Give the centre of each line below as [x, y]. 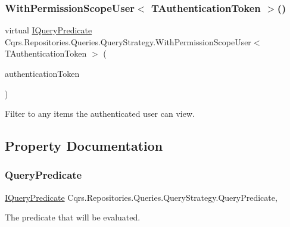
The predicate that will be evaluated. [73, 217]
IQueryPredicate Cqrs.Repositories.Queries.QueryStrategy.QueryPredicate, [141, 197]
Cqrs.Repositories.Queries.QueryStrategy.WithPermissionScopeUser [128, 41]
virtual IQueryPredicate [49, 30]
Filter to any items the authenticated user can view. [100, 113]
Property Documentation [84, 146]
